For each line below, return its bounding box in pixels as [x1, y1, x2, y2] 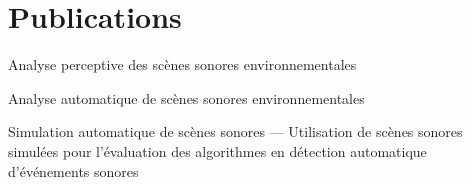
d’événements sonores [8, 160, 139, 181]
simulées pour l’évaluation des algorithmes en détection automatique [8, 140, 427, 161]
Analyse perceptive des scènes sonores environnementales [8, 54, 357, 75]
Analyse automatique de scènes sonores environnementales [8, 87, 365, 108]
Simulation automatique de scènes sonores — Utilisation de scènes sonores [8, 121, 463, 142]
